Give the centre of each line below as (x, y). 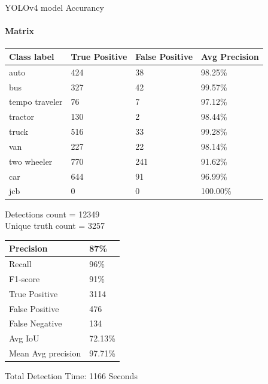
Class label (32, 56)
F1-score (25, 278)
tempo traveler (36, 102)
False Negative (36, 323)
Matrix (19, 31)
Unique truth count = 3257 (55, 226)
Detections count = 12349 (52, 214)
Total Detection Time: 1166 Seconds (71, 376)
